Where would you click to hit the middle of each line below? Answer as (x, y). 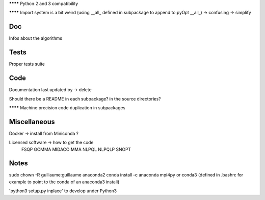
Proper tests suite (27, 64)
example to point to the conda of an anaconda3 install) (64, 182)
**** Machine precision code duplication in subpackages (67, 107)
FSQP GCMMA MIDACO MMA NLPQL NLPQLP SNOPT (76, 149)
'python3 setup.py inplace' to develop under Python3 (63, 191)
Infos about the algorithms (36, 38)
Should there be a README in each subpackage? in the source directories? (85, 99)
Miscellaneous (32, 122)
